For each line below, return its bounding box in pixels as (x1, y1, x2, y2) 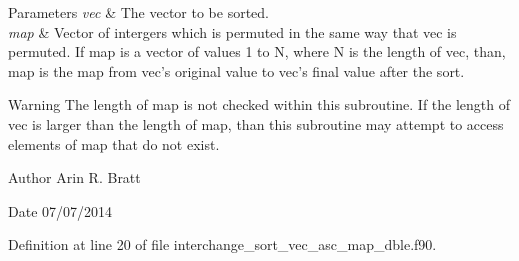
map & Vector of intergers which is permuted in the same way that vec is (8, 21, 457, 42)
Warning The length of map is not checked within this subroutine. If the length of (8, 94, 511, 115)
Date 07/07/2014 (8, 200, 113, 221)
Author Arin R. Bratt (8, 167, 141, 188)
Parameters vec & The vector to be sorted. (8, 2, 269, 22)
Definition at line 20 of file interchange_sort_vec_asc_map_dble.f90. (8, 234, 437, 255)
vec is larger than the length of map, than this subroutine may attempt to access (8, 113, 504, 134)
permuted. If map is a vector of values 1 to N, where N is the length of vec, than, (8, 41, 506, 62)
